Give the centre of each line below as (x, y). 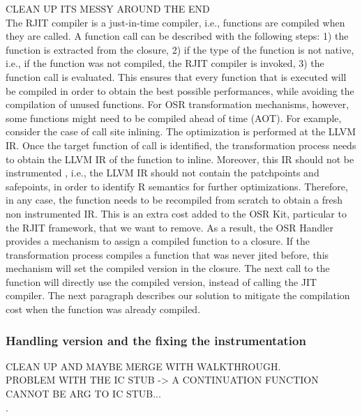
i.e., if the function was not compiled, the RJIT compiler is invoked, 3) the (165, 63)
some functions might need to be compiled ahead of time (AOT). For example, (174, 117)
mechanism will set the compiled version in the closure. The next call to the (168, 268)
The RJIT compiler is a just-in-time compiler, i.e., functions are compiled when (175, 22)
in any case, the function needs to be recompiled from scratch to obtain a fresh (174, 200)
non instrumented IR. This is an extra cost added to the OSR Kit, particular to (176, 213)
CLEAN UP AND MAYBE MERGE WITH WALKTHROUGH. (143, 366)
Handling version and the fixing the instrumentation (156, 340)
